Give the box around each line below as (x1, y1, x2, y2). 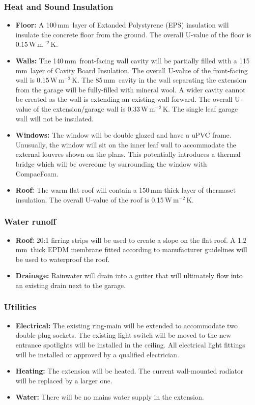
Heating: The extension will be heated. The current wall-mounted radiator (15, 366, 244, 376)
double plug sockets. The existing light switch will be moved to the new (15, 330, 231, 340)
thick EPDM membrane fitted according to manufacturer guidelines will (30, 244, 247, 255)
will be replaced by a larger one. (15, 375, 113, 385)
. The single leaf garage (168, 103, 238, 114)
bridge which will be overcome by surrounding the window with (15, 158, 207, 169)
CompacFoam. (15, 168, 59, 178)
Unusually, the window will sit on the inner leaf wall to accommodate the (15, 139, 236, 149)
